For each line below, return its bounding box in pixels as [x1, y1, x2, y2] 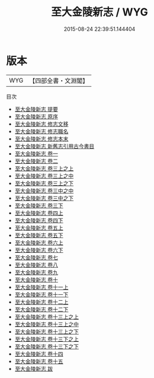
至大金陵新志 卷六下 [14, 246, 63, 253]
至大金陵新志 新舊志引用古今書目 [14, 142, 95, 150]
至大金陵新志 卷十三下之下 [14, 342, 79, 350]
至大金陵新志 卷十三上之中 [14, 320, 79, 328]
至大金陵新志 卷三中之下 [14, 194, 74, 202]
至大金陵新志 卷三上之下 [14, 179, 74, 187]
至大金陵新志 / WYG [51, 5, 148, 19]
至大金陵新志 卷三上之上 [14, 164, 74, 172]
